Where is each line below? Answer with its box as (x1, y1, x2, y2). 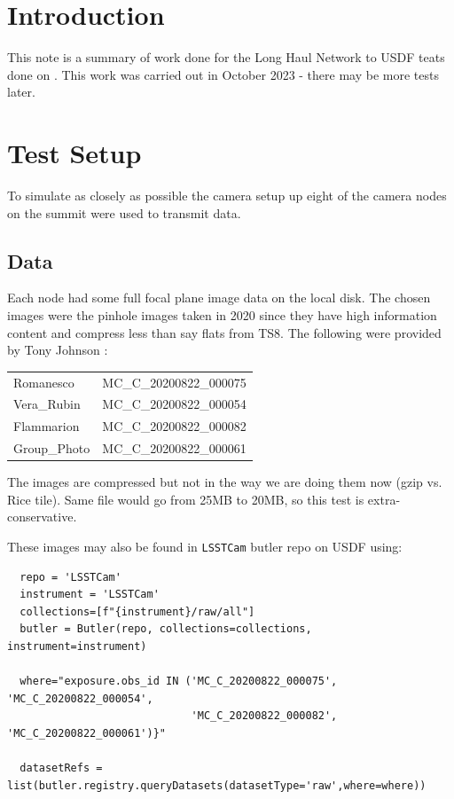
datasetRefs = (20, 762, 103, 775)
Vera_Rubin (13, 395, 81, 413)
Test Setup (7, 135, 142, 171)
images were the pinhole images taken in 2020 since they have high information (7, 306, 437, 325)
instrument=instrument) (7, 639, 147, 653)
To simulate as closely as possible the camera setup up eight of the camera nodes (7, 186, 447, 205)
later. (7, 82, 35, 101)
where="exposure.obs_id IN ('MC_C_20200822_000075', (20, 675, 338, 688)
